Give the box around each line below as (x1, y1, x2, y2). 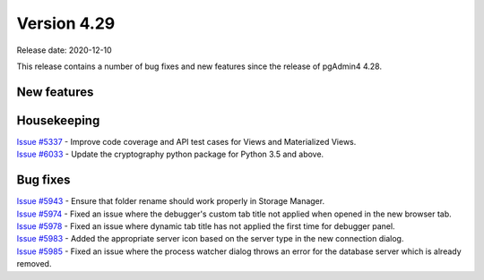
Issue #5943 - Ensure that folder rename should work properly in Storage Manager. (16, 196, 325, 207)
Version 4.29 (16, 13, 116, 33)
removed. (16, 259, 52, 269)
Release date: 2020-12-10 (16, 45, 112, 55)
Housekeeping (16, 113, 100, 128)
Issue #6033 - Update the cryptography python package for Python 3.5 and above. (16, 148, 324, 160)
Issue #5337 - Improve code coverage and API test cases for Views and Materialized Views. (16, 136, 357, 147)
